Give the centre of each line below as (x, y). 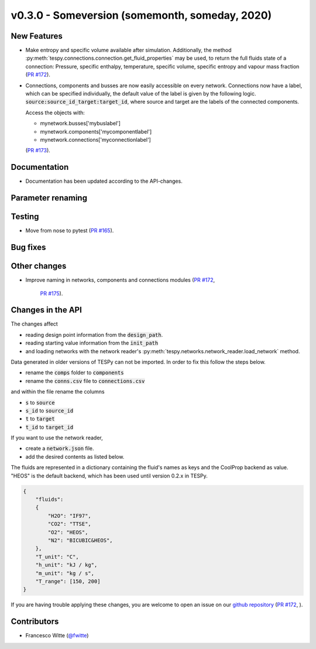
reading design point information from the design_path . (94, 334)
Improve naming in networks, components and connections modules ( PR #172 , (120, 280)
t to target (40, 419)
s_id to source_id (49, 411)
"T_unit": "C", (57, 557)
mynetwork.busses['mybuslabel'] (80, 124)
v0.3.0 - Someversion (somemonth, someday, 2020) (141, 15)
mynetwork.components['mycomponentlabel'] (96, 131)
